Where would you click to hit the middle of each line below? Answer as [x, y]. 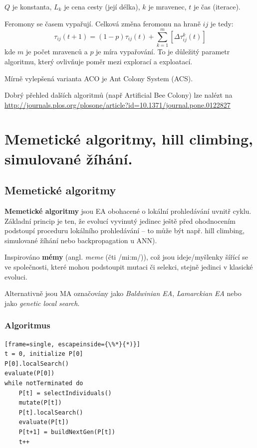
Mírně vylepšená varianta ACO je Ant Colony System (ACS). [99, 78]
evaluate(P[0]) [30, 373]
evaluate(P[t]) [44, 422]
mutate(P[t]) [40, 403]
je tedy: [222, 23]
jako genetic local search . [42, 303]
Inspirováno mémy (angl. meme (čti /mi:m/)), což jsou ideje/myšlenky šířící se [127, 257]
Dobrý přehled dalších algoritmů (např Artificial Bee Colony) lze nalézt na [119, 95]
